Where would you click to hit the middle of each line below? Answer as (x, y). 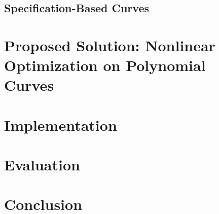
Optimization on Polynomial (105, 65)
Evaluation (42, 165)
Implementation (61, 124)
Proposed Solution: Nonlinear (110, 45)
